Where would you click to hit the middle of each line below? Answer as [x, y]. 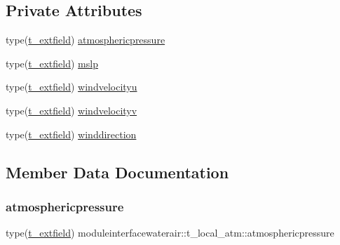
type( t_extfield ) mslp [52, 63]
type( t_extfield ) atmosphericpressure [86, 40]
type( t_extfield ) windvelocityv [72, 110]
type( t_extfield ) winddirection [71, 134]
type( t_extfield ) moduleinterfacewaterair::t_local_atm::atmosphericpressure [170, 233]
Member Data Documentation [117, 172]
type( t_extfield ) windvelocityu [72, 87]
